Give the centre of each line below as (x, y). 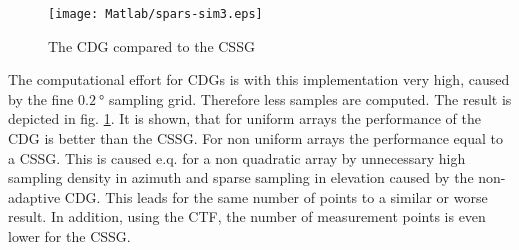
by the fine (41, 98)
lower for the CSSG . (69, 236)
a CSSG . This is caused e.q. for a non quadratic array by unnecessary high (237, 157)
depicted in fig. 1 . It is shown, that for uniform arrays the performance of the (245, 118)
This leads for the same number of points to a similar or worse (296, 196)
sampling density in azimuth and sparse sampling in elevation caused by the (241, 177)
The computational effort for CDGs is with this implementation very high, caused (259, 79)
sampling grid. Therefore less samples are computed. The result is (310, 98)
